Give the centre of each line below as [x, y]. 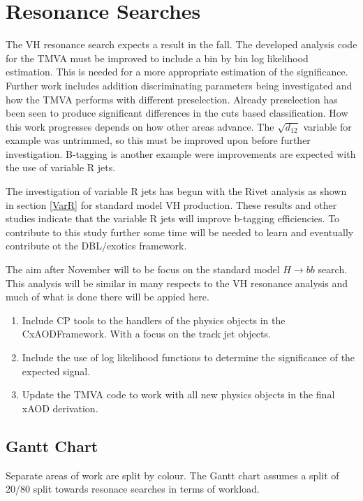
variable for [327, 126]
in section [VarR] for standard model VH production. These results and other [171, 204]
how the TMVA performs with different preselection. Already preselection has [172, 99]
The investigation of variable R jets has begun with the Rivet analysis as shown [176, 191]
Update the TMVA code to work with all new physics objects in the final [178, 394]
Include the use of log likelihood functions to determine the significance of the [188, 357]
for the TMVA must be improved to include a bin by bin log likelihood [157, 58]
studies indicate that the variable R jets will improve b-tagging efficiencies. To [173, 218]
